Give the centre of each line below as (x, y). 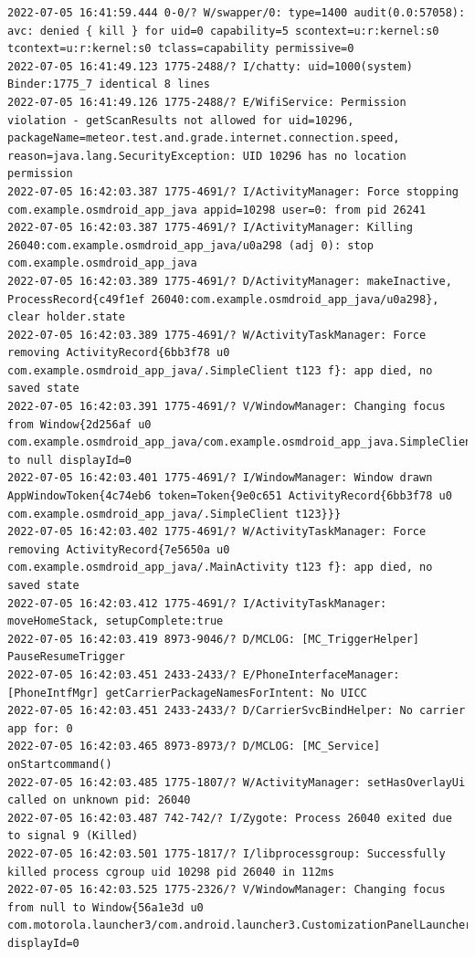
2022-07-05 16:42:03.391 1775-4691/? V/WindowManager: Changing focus (227, 407)
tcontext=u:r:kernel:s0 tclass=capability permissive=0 (181, 49)
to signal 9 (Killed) (73, 836)
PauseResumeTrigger (66, 657)
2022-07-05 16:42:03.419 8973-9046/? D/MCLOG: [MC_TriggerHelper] (214, 639)
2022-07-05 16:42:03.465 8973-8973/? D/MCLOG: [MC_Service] (194, 747)
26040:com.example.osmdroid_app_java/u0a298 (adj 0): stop (190, 245)
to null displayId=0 (70, 460)
